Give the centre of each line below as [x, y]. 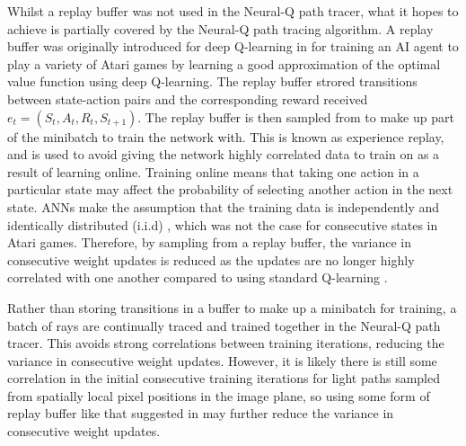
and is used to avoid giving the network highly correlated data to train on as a [224, 154]
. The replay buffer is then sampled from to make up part [296, 116]
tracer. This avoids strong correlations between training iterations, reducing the [226, 343]
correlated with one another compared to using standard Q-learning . [198, 277]
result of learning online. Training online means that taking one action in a [213, 171]
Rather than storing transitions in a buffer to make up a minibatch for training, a [232, 307]
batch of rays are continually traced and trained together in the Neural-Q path [224, 325]
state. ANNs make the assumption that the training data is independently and [224, 206]
